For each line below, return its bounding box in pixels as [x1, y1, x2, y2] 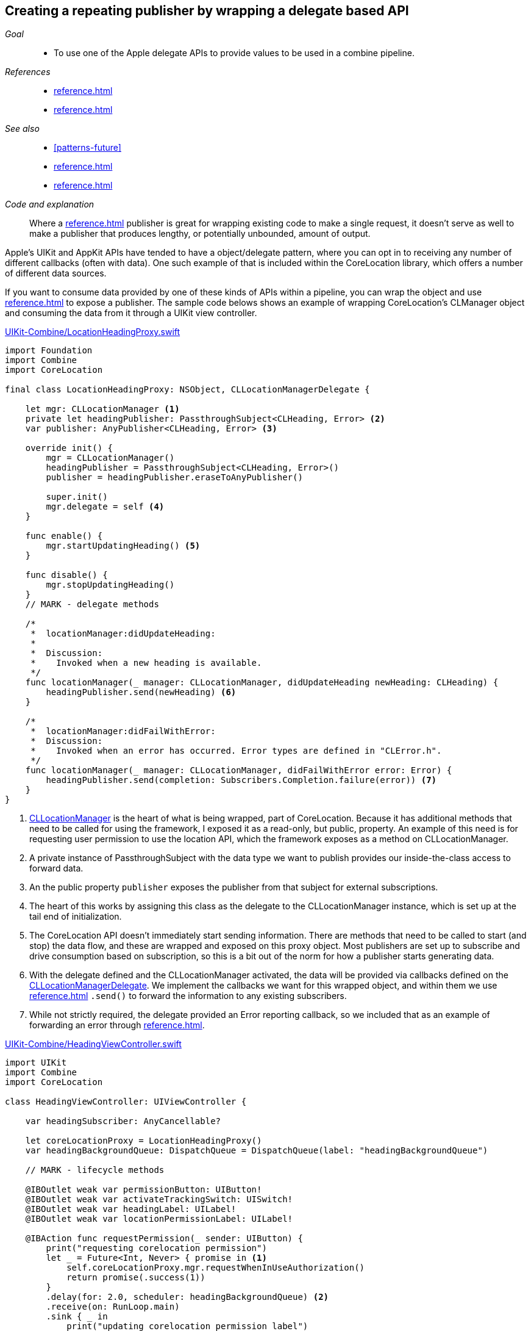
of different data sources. [5, 268, 107, 279]
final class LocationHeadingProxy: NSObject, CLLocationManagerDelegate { [5, 384, 370, 395]
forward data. [29, 863, 84, 874]
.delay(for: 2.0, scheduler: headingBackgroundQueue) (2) [46, 1292, 329, 1302]
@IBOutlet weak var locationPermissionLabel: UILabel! [25, 1214, 293, 1224]
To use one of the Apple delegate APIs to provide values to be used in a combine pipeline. [54, 48, 415, 59]
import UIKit [5, 1058, 67, 1068]
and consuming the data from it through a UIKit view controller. [5, 308, 257, 319]
